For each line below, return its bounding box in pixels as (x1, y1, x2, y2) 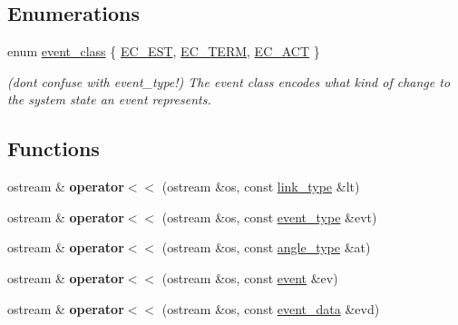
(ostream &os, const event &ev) (161, 268, 338, 287)
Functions (7, 134, 100, 162)
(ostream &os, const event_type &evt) (161, 207, 377, 226)
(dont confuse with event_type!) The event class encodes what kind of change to (7, 72, 451, 91)
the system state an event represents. (7, 90, 211, 109)
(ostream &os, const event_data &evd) (161, 299, 380, 318)
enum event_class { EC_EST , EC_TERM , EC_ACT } (7, 42, 320, 61)
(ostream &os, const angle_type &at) (161, 238, 371, 257)
